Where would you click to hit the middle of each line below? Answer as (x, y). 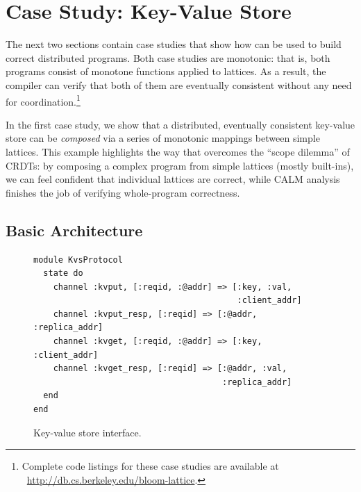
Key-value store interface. (87, 432)
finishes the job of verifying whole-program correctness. (123, 192)
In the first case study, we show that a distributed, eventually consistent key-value (180, 124)
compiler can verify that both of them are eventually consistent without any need (179, 84)
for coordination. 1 (43, 100)
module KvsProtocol (78, 260)
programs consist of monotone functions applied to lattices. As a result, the (166, 71)
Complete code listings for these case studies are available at (150, 466)
